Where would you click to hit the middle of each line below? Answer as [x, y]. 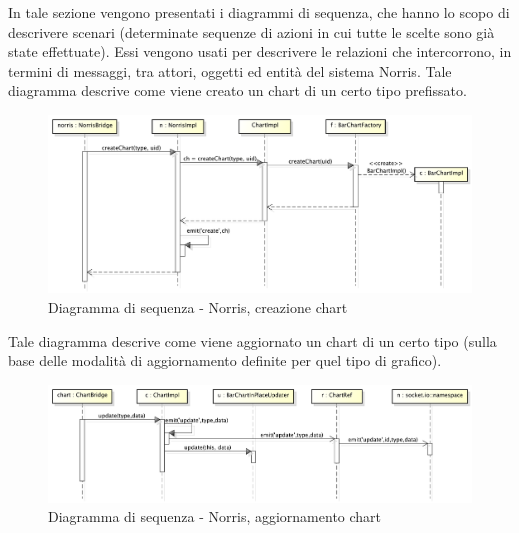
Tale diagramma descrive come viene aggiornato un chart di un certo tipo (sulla [252, 340]
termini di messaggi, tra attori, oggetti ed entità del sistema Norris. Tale [230, 70]
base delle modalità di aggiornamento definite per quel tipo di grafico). [225, 360]
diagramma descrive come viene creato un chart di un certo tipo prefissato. [237, 90]
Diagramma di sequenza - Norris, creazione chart [198, 307]
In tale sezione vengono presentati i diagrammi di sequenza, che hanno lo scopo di [259, 12]
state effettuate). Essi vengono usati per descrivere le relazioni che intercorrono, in [260, 51]
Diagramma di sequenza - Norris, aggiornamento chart [215, 516]
